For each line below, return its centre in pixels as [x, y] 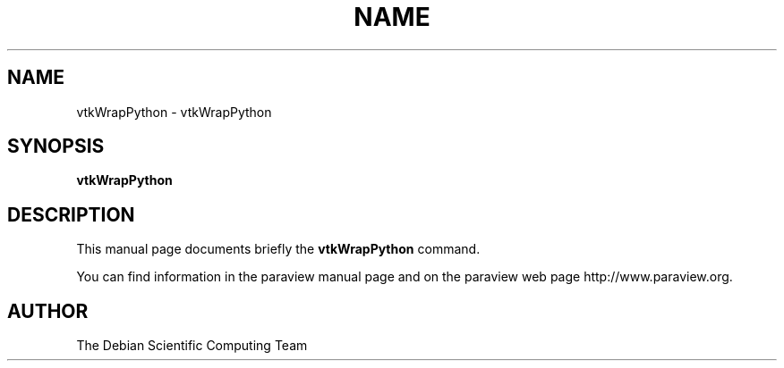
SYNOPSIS [56, 146]
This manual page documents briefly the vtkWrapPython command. [278, 249]
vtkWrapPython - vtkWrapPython [174, 112]
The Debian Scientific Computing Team [192, 346]
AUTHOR [48, 311]
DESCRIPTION [71, 214]
